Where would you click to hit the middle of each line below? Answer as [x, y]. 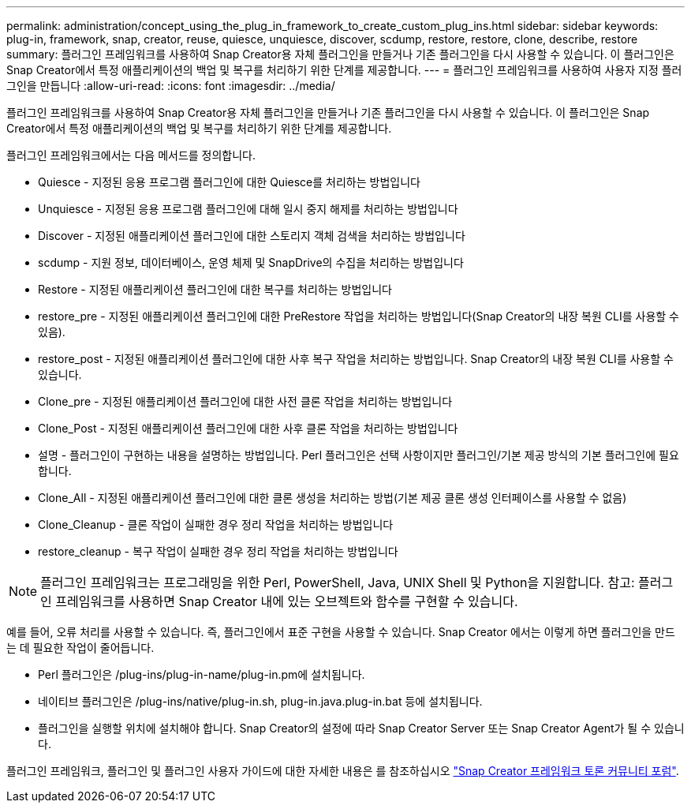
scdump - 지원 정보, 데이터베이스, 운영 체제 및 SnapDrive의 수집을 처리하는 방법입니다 [251, 262]
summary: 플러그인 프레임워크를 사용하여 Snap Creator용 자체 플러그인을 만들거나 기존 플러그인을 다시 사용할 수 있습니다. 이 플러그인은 [340, 54]
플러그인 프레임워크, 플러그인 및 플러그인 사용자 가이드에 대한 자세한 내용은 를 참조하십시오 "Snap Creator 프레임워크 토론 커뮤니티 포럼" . [343, 771]
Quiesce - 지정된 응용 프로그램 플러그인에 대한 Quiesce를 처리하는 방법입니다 [229, 182]
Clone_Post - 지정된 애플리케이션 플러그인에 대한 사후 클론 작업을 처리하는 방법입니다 [248, 428]
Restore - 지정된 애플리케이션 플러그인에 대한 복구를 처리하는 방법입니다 [215, 289]
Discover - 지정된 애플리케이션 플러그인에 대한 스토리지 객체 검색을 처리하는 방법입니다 [252, 236]
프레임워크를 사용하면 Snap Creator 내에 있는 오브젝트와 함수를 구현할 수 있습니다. [287, 601]
